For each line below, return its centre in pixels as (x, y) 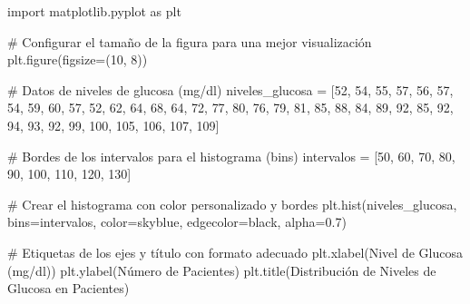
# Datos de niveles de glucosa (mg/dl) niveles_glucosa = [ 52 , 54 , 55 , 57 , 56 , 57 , (230, 89)
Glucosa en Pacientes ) (69, 288)
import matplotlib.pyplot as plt (94, 11)
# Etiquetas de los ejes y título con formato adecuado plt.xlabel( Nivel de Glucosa (235, 252)
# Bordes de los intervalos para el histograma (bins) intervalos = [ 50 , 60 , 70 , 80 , (231, 156)
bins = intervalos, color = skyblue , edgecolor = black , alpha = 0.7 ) (177, 222)
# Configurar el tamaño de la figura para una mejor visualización (190, 41)
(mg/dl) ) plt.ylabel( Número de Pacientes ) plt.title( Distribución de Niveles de (222, 270)
